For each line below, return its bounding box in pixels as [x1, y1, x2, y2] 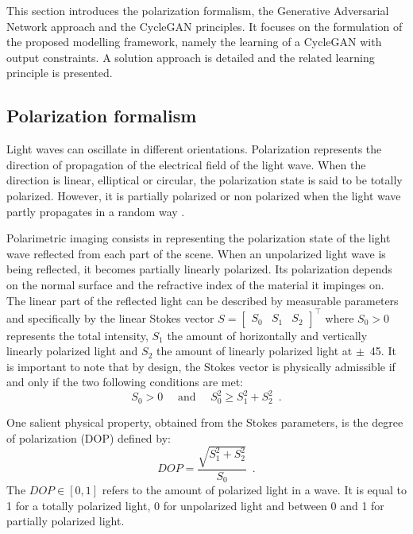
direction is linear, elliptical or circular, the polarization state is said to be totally [6, 172, 403, 188]
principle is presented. [6, 64, 113, 81]
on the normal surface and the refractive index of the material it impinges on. [6, 276, 384, 292]
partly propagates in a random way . [6, 203, 185, 219]
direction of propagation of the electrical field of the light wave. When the [6, 156, 366, 172]
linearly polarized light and [6, 342, 138, 359]
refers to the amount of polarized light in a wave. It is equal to [102, 482, 407, 498]
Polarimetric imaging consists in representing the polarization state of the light [6, 230, 391, 246]
